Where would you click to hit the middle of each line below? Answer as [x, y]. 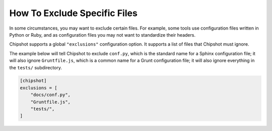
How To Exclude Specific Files [74, 13]
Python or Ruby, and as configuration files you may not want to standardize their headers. [103, 35]
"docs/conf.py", [50, 95]
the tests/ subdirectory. [36, 67]
